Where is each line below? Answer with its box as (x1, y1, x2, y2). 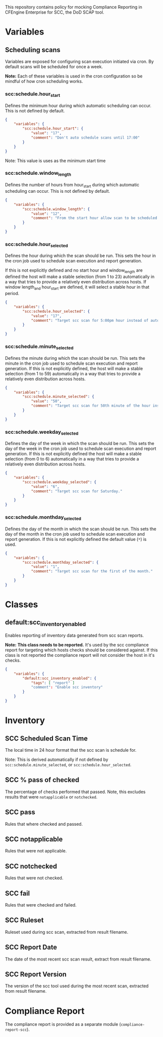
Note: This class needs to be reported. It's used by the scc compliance (5, 642, 149, 648)
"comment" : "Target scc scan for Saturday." (31, 489, 123, 494)
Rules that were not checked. (5, 875, 64, 881)
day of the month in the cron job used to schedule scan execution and (5, 531, 145, 537)
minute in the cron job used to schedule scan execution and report (5, 360, 138, 366)
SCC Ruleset (5, 916, 44, 925)
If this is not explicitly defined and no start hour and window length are (5, 267, 143, 275)
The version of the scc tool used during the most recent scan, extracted (5, 983, 149, 989)
